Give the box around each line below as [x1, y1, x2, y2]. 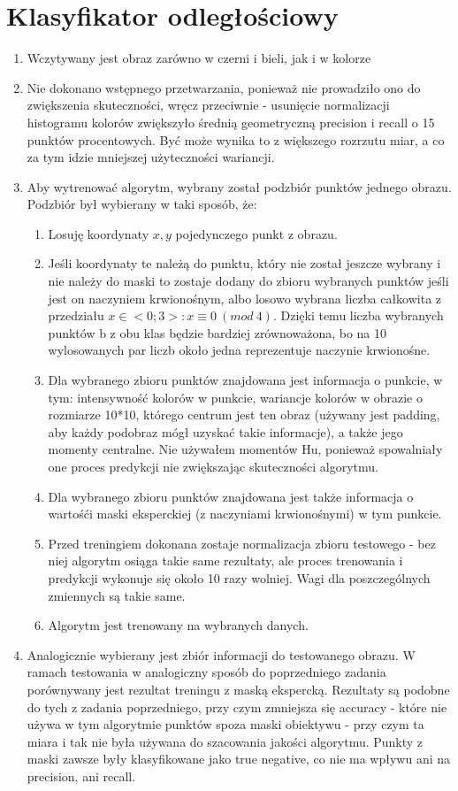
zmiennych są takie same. [48, 586, 186, 604]
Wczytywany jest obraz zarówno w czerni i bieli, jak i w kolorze [27, 49, 371, 67]
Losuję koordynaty [48, 224, 149, 242]
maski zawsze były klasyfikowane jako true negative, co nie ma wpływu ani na [27, 749, 451, 768]
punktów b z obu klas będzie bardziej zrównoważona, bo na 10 [48, 323, 387, 342]
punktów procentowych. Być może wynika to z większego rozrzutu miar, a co [27, 130, 445, 149]
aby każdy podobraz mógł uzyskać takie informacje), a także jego [48, 422, 403, 441]
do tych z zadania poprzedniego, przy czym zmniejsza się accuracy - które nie [27, 697, 447, 716]
